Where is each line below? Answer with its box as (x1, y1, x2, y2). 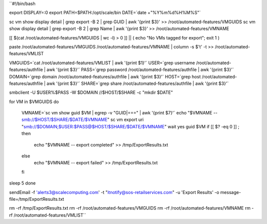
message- (220, 189, 241, 195)
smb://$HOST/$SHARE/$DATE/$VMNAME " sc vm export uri (21, 116, 144, 123)
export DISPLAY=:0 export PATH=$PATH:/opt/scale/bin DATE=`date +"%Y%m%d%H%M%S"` (9, 10, 201, 16)
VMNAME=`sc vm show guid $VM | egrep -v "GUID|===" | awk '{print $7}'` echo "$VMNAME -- (21, 110, 218, 116)
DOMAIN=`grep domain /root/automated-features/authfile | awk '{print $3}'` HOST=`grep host (9, 74, 201, 79)
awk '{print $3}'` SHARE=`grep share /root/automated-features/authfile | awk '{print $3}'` (46, 80, 229, 86)
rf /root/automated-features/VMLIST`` (9, 212, 87, 218)
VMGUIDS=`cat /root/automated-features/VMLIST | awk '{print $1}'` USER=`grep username (9, 60, 195, 66)
